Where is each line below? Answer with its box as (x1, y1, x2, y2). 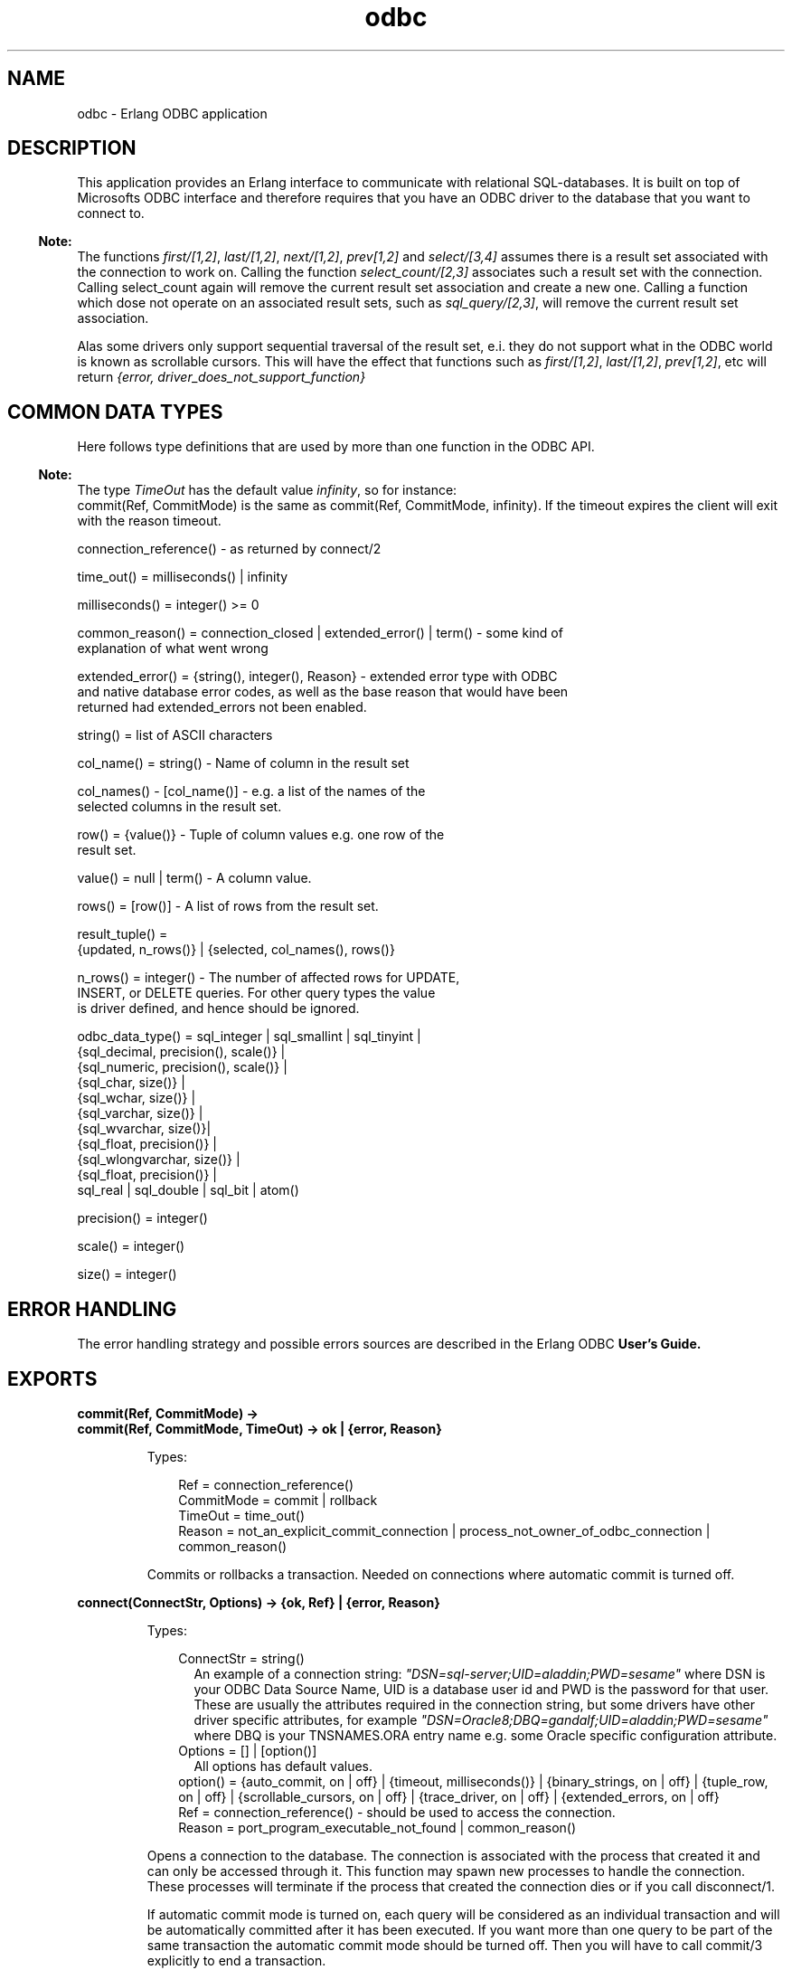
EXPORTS (7, 1367, 98, 1390)
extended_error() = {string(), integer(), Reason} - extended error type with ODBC (77, 668, 558, 685)
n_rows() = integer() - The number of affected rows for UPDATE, (77, 970, 460, 986)
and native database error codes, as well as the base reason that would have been (77, 684, 569, 700)
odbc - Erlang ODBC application (77, 105, 268, 121)
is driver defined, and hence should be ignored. (77, 1000, 360, 1017)
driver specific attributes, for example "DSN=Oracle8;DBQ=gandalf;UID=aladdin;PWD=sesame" (193, 1711, 768, 1728)
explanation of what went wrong (77, 640, 269, 657)
